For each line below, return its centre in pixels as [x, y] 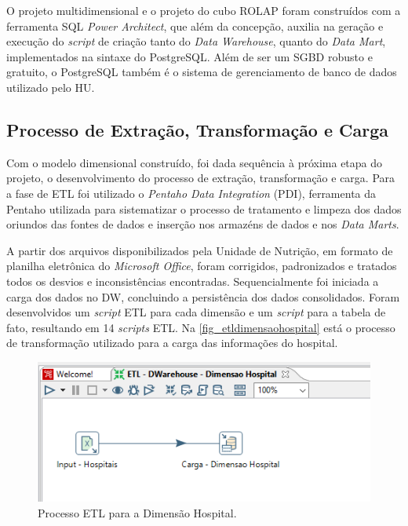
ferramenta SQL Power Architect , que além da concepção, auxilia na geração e [195, 26]
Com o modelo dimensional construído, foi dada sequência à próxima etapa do [195, 162]
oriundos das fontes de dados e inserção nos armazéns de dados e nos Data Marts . [203, 224]
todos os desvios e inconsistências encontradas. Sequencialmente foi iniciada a [193, 281]
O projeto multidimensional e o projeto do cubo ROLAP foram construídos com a [204, 10]
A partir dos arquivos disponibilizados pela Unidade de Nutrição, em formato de [200, 250]
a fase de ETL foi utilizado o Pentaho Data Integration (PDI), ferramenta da [191, 193]
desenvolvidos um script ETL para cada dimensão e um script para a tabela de [196, 312]
